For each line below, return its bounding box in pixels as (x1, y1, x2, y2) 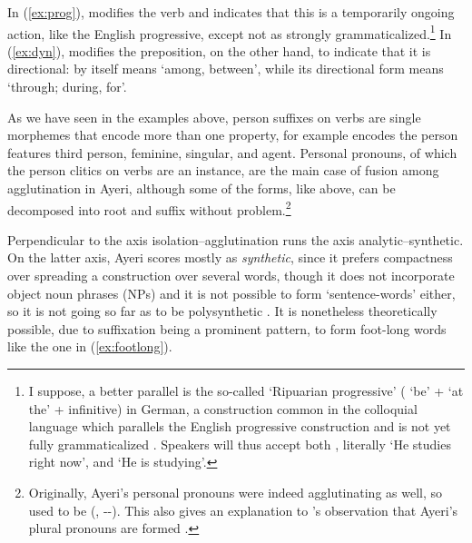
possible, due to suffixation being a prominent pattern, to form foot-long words (7, 319, 447, 338)
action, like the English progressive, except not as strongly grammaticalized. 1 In (7, 21, 452, 43)
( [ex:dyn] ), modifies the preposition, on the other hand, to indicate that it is (7, 41, 431, 60)
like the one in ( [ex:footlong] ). (7, 337, 172, 356)
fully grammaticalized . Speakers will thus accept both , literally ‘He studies (28, 434, 451, 453)
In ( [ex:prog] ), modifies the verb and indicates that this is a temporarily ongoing (7, 3, 455, 21)
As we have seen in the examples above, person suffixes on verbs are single (7, 107, 421, 126)
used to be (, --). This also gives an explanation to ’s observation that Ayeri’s (28, 500, 458, 519)
